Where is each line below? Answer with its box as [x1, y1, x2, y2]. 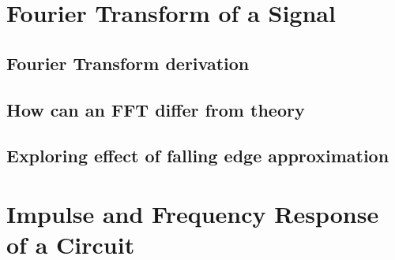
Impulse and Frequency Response [6, 197, 379, 229]
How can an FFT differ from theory [6, 97, 305, 121]
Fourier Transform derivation [6, 50, 250, 75]
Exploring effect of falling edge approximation [6, 143, 389, 168]
